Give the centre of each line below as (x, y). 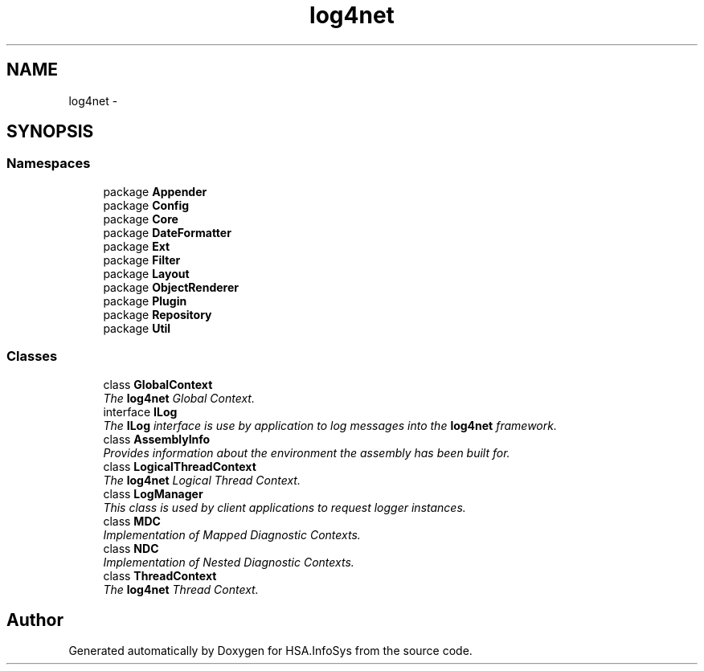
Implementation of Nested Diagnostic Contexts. (229, 562)
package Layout (146, 273)
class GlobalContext (158, 384)
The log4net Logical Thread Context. (202, 480)
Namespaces (49, 164)
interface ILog (140, 411)
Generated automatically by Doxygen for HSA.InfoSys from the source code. (270, 651)
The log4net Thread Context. (181, 589)
